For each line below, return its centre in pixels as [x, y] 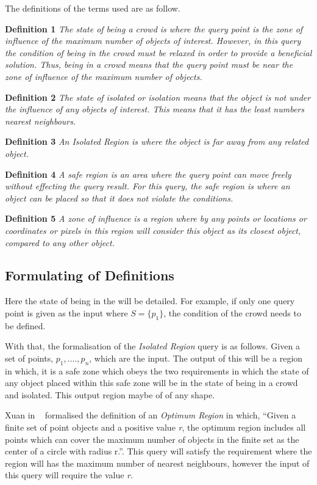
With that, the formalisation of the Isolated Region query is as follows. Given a [152, 346]
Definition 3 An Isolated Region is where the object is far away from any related [157, 141]
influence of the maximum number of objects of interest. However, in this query [153, 41]
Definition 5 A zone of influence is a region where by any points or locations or [156, 218]
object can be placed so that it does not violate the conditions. [119, 198]
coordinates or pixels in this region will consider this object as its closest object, [153, 230]
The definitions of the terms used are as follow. [93, 8]
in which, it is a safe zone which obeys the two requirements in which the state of [157, 370]
